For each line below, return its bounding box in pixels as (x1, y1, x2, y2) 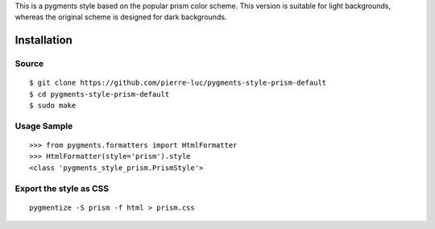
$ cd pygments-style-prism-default (29, 90, 170, 98)
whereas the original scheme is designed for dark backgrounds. (14, 12, 227, 22)
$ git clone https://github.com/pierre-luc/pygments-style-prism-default (29, 78, 327, 88)
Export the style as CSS (14, 182, 109, 194)
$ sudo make (29, 101, 77, 110)
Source (14, 58, 44, 69)
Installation (14, 33, 72, 48)
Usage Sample (14, 120, 73, 131)
